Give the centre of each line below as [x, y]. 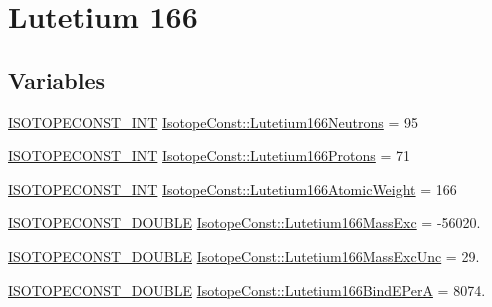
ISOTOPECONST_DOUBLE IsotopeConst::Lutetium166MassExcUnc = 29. [244, 255]
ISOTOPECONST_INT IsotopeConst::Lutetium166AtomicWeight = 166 [232, 188]
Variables [57, 79]
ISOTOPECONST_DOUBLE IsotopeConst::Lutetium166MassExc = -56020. [244, 222]
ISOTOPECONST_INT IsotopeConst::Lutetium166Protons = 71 [209, 155]
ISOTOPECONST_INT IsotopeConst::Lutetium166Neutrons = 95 [213, 121]
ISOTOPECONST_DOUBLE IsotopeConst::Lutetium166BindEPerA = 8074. [247, 289]
